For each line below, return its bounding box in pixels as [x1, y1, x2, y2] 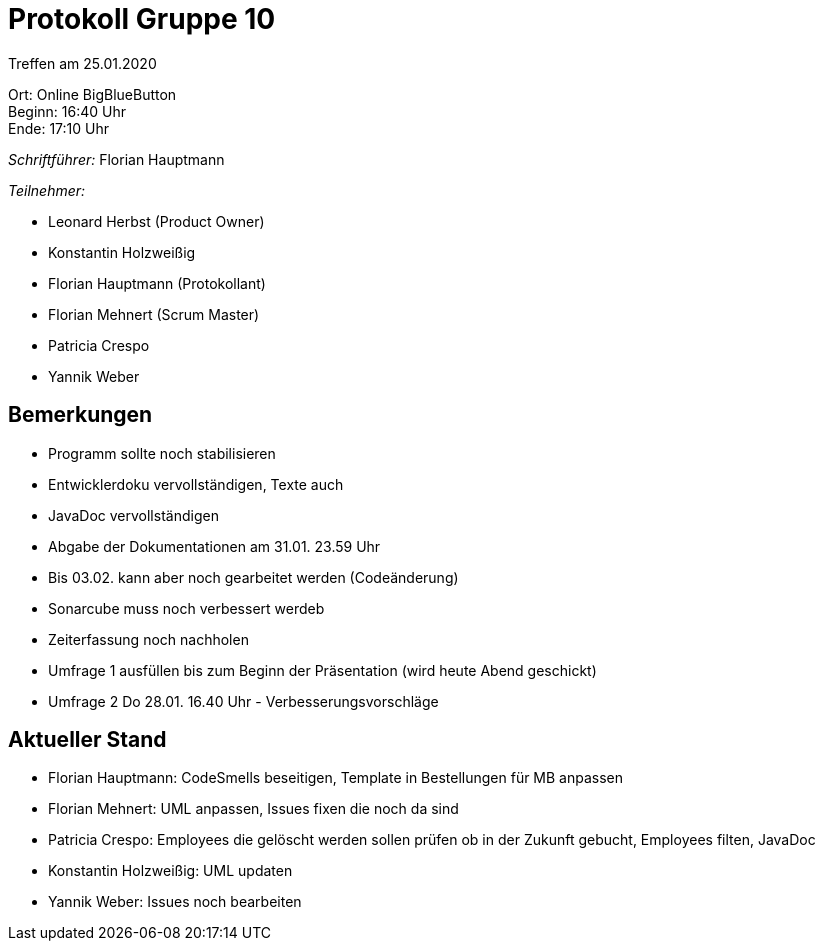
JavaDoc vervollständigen [48, 506, 219, 524]
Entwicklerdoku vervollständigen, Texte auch [48, 475, 344, 493]
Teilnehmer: [8, 181, 86, 199]
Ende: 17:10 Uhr [8, 119, 110, 137]
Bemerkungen [8, 402, 153, 428]
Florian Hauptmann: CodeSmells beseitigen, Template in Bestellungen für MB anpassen [48, 769, 624, 787]
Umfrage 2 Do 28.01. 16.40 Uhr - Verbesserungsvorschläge [48, 692, 439, 710]
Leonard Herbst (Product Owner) [48, 212, 265, 230]
